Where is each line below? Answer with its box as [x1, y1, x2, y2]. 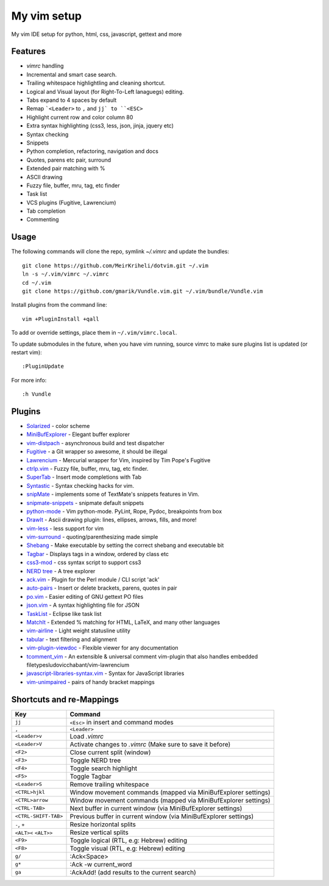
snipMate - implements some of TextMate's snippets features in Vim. [26, 491, 200, 498]
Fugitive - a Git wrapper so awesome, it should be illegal [26, 448, 168, 456]
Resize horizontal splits [69, 820, 136, 829]
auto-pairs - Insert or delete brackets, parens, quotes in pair [26, 584, 177, 591]
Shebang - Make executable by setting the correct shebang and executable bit [26, 541, 224, 549]
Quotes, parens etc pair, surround [26, 156, 111, 163]
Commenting [26, 216, 59, 223]
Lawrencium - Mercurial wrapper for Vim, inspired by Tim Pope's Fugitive [26, 456, 211, 463]
